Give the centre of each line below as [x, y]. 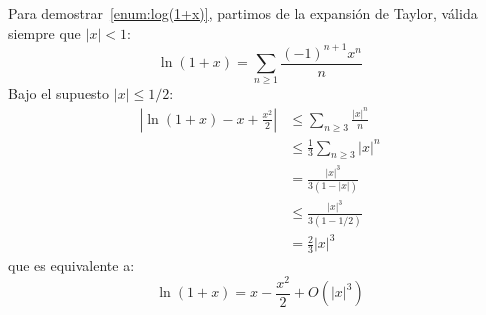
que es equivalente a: [71, 265]
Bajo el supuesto [59, 93]
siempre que [44, 32]
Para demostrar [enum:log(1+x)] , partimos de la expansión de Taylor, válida [243, 13]
